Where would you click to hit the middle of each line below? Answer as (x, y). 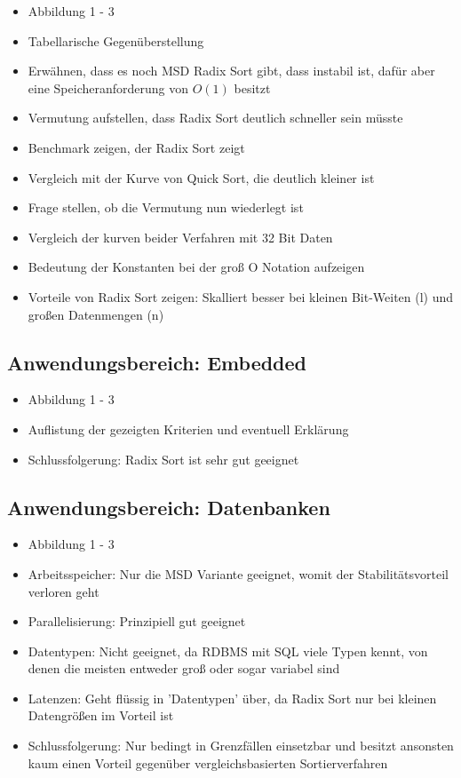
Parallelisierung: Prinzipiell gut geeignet (137, 621)
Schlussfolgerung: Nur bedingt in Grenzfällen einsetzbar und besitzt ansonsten (241, 746)
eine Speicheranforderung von (108, 87)
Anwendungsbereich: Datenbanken (169, 507)
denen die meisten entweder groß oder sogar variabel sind (184, 668)
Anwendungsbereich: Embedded (157, 362)
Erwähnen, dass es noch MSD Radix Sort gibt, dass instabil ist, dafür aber (231, 71)
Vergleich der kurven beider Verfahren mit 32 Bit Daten (180, 237)
